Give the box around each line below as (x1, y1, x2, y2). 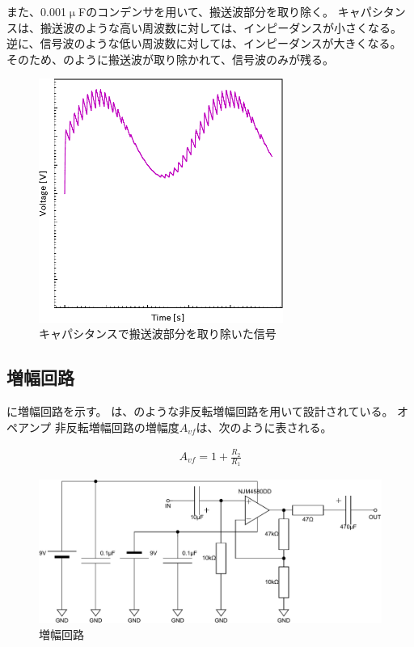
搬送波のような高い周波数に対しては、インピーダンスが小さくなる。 (40, 19, 403, 36)
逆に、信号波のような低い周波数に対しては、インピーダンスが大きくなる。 (6, 35, 402, 52)
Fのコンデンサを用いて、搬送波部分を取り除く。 (78, 3, 335, 19)
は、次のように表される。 (196, 418, 332, 435)
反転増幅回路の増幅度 (65, 418, 180, 435)
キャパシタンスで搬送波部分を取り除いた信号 (39, 325, 277, 342)
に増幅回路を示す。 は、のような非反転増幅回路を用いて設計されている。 (6, 403, 394, 420)
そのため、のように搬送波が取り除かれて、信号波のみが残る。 (6, 50, 334, 67)
